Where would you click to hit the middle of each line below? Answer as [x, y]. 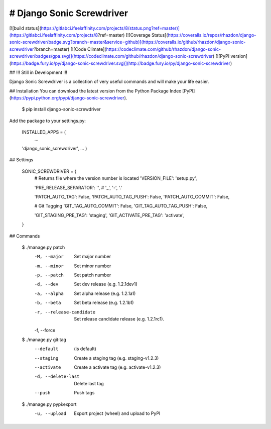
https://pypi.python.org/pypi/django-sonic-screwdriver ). [69, 98]
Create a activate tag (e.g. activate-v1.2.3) [117, 367]
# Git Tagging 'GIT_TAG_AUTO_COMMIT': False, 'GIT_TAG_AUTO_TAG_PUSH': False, [121, 206]
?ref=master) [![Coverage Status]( [133, 35]
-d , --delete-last [57, 377]
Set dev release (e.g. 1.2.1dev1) [106, 284]
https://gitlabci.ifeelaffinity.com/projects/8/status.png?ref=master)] [110, 28]
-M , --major [49, 257]
